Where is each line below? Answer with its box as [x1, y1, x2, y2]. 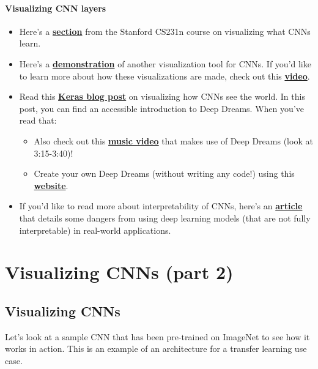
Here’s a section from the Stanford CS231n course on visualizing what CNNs [19, 24, 311, 37]
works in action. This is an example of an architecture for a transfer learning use [5, 342, 307, 355]
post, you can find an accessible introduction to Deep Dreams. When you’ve [19, 102, 304, 114]
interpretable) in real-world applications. [19, 223, 171, 236]
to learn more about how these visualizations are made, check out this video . [19, 69, 310, 82]
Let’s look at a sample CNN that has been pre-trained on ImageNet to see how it [5, 330, 310, 343]
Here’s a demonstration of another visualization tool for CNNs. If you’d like [19, 57, 311, 70]
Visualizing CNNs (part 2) [5, 259, 234, 285]
